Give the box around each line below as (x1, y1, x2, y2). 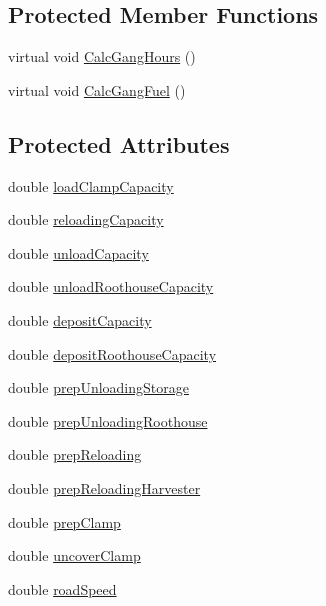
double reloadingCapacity (8, 209, 164, 230)
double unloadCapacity (8, 242, 149, 263)
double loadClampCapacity (8, 175, 174, 196)
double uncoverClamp (8, 545, 141, 566)
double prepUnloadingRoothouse (8, 410, 208, 431)
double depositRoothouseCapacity (8, 343, 217, 364)
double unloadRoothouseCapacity (8, 276, 214, 297)
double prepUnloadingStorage (8, 377, 189, 398)
